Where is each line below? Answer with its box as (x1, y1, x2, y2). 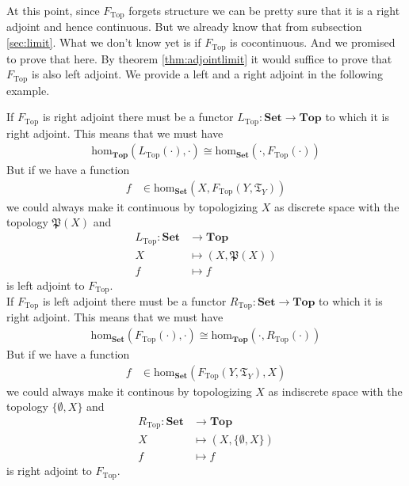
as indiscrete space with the (268, 382, 403, 399)
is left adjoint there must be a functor (42, 293, 227, 309)
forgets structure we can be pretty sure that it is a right (128, 2, 400, 18)
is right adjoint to (6, 462, 92, 479)
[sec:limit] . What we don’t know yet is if (6, 34, 201, 51)
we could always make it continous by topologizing (6, 382, 252, 399)
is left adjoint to (6, 276, 85, 293)
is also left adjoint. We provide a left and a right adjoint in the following (31, 66, 384, 82)
